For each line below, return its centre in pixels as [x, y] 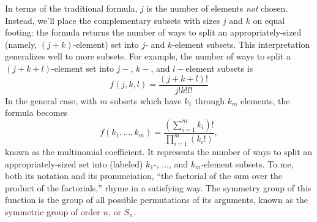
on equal [269, 20]
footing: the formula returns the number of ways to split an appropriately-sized [153, 32]
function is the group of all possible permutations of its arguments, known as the [156, 200]
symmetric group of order [53, 211]
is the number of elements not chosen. [217, 8]
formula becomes [36, 113]
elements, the [265, 100]
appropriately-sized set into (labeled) [74, 163]
